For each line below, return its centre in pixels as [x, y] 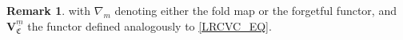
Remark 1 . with [49, 10]
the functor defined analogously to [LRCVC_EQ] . [150, 25]
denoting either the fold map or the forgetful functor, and [255, 10]
